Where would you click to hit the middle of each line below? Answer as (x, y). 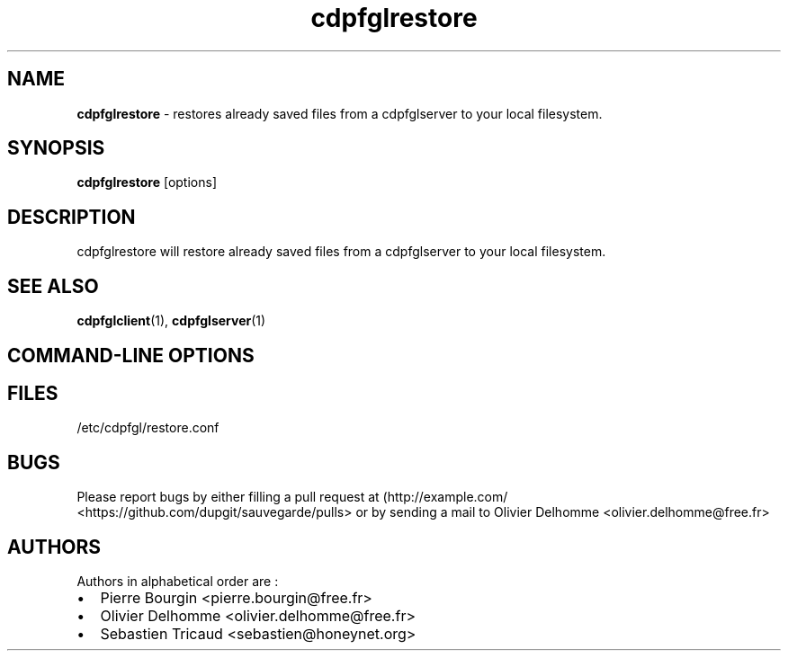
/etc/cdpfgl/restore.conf (148, 428)
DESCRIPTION (72, 217)
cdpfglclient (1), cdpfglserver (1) (171, 321)
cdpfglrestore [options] (147, 182)
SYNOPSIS (56, 148)
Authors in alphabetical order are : (178, 582)
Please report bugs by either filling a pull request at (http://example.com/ (292, 497)
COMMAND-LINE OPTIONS (131, 355)
